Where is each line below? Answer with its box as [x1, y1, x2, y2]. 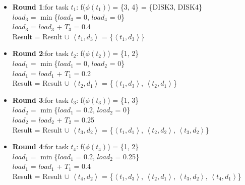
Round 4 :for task [12, 141, 69, 152]
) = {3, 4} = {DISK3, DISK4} [107, 2, 202, 12]
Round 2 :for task [12, 48, 69, 58]
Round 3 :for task [12, 94, 69, 105]
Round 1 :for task [12, 2, 69, 12]
